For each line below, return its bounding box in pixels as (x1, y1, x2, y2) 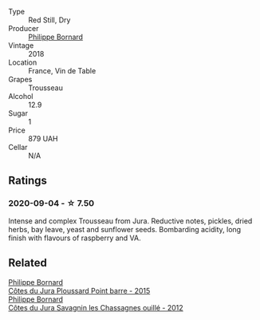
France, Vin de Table (28, 66, 97, 75)
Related (8, 256, 48, 270)
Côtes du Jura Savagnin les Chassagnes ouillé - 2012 (8, 302, 183, 312)
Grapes (8, 75, 33, 84)
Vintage (8, 41, 34, 50)
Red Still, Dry (28, 15, 71, 25)
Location (8, 57, 37, 67)
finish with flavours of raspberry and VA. (8, 233, 141, 243)
